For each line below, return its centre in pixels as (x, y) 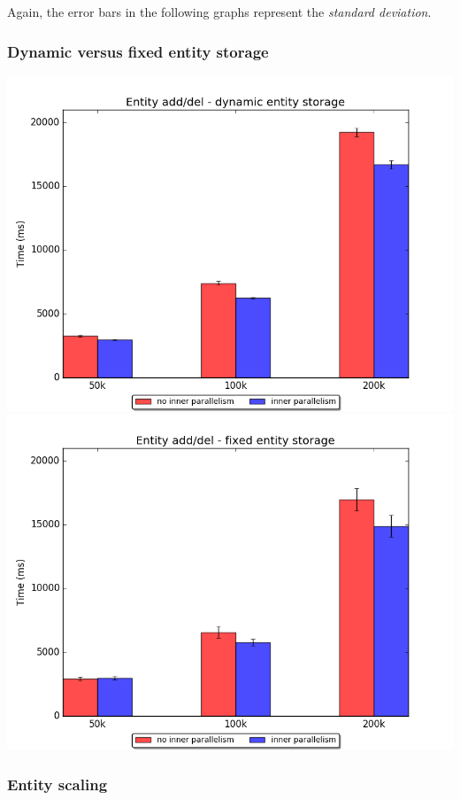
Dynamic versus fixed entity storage (138, 51)
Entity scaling (57, 784)
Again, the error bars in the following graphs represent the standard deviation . (219, 12)
